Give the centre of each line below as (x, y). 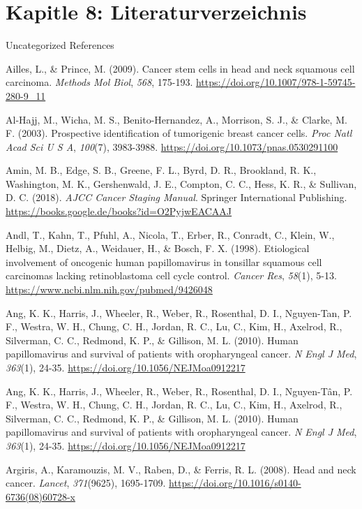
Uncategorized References (60, 45)
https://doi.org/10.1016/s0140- (235, 483)
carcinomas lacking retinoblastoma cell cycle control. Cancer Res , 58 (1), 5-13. (171, 275)
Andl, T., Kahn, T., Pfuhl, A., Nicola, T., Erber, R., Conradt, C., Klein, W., (170, 234)
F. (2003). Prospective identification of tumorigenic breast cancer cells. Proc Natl (179, 133)
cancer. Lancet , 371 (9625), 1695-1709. (86, 483)
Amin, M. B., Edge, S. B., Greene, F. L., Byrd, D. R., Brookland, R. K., (161, 170)
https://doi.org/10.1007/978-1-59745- (276, 82)
